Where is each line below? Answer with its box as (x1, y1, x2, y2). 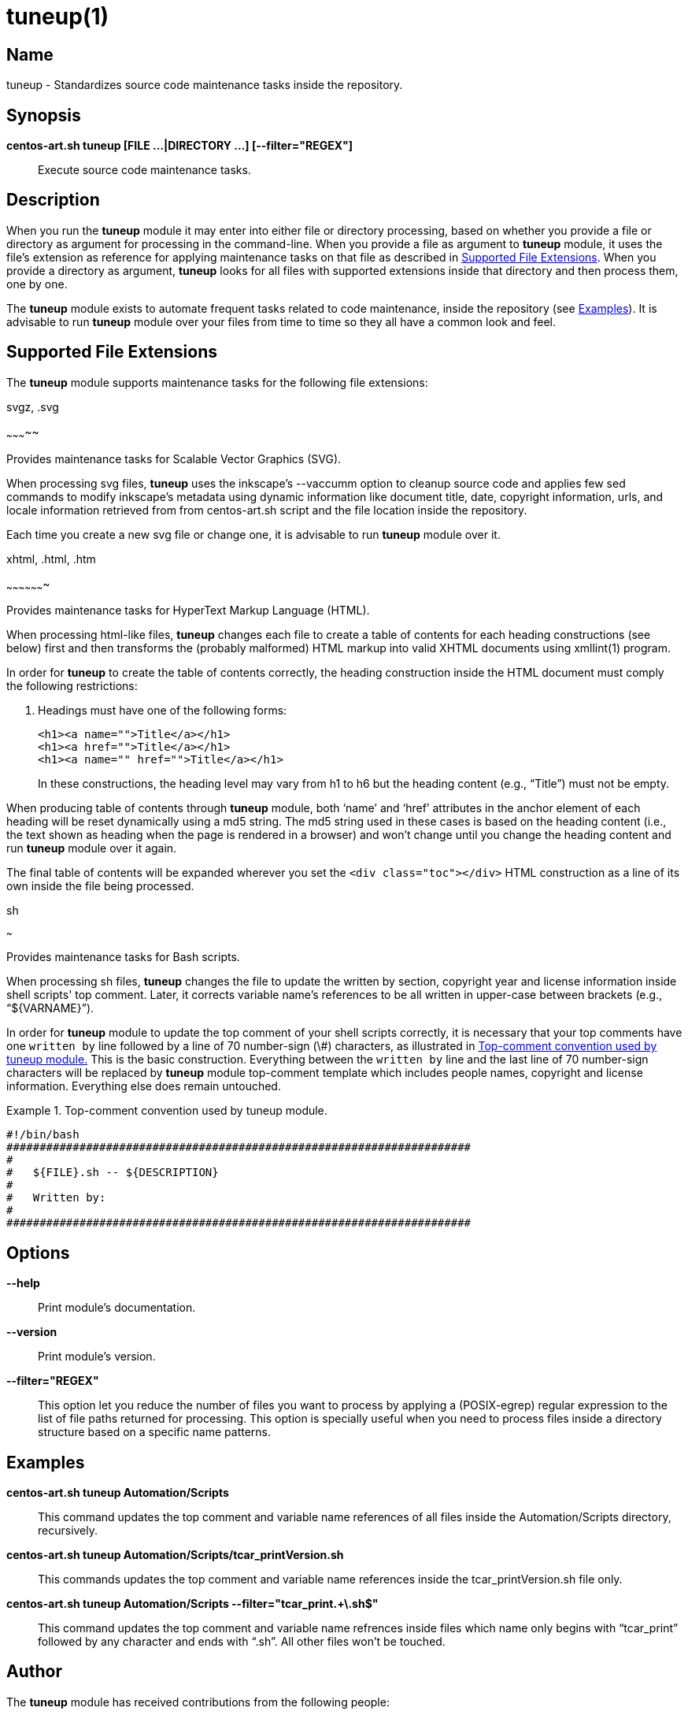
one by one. (6, 277, 68, 291)
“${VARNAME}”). (6, 1001, 94, 1015)
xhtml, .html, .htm (6, 551, 96, 566)
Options (6, 1242, 70, 1263)
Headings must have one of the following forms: (38, 703, 287, 718)
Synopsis (6, 105, 81, 125)
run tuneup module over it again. (6, 841, 177, 856)
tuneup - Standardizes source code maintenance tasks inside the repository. (6, 78, 403, 92)
